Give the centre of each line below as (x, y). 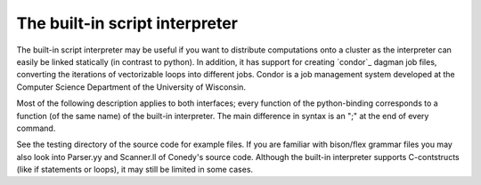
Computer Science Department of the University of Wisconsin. (131, 87)
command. (36, 128)
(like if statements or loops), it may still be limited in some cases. (135, 170)
